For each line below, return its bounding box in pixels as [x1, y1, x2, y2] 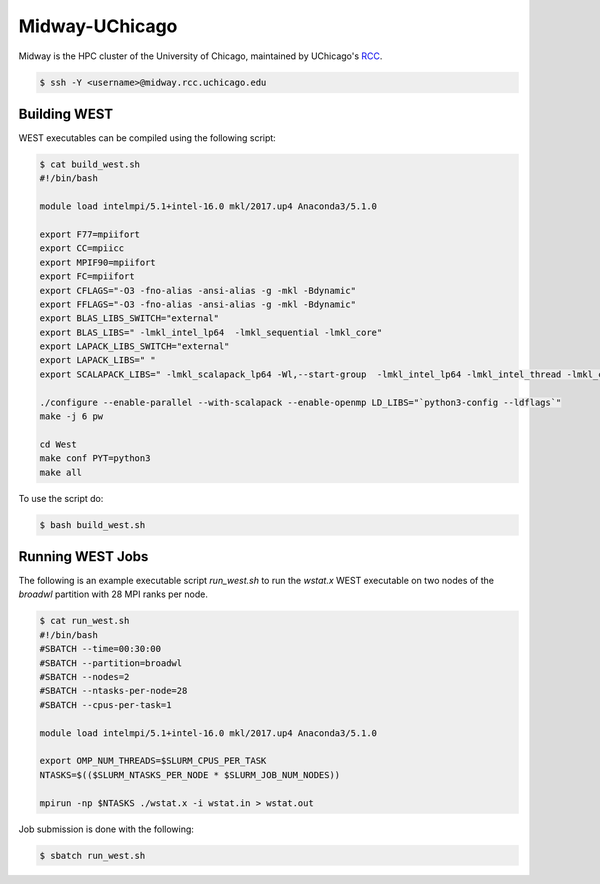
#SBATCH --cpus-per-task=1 [39, 699, 172, 710]
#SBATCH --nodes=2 [39, 671, 130, 683]
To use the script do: [18, 492, 104, 504]
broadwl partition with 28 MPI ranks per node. [18, 588, 209, 600]
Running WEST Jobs [18, 548, 149, 565]
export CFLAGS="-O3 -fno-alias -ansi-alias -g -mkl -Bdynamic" [39, 285, 357, 296]
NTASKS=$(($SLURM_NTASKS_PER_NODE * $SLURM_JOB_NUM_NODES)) [39, 769, 341, 780]
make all [39, 466, 83, 478]
